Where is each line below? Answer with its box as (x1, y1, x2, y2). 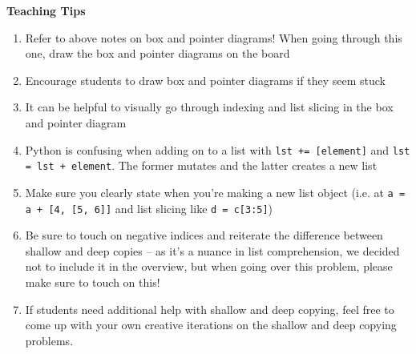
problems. (25, 332, 74, 348)
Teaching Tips (6, 2, 86, 18)
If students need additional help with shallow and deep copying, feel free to (25, 300, 394, 317)
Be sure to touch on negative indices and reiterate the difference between (25, 227, 383, 243)
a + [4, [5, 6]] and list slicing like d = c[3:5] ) (25, 199, 273, 216)
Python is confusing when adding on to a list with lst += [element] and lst (25, 141, 410, 158)
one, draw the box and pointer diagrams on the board (25, 45, 290, 62)
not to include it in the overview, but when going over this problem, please (25, 258, 393, 275)
